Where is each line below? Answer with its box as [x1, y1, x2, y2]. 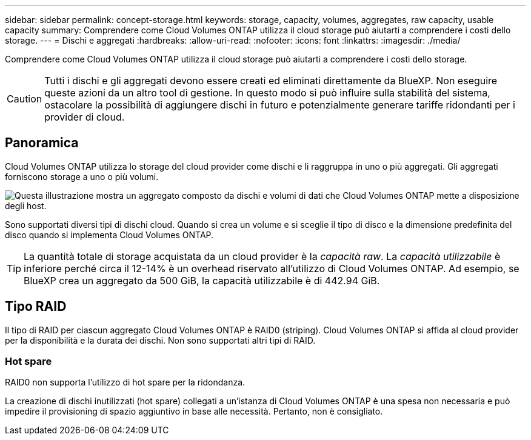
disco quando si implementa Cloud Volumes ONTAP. [5, 229, 214, 240]
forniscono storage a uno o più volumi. [5, 171, 159, 182]
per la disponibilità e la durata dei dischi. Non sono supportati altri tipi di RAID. [5, 335, 316, 345]
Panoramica [5, 135, 79, 151]
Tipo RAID [5, 299, 67, 315]
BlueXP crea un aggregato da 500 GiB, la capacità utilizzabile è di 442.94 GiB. [24, 274, 380, 287]
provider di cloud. [44, 111, 125, 123]
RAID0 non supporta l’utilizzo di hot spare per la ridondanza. [5, 377, 245, 388]
